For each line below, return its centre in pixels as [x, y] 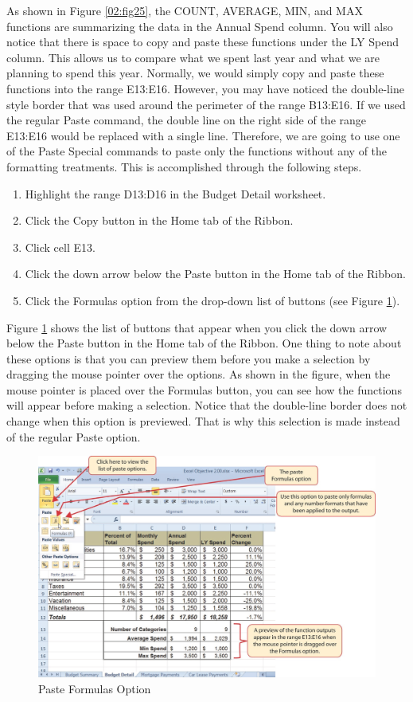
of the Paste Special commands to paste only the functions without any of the [197, 151]
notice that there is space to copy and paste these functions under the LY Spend [203, 42]
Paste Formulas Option [95, 688]
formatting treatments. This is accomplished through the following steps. [184, 166]
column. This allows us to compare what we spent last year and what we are [193, 57]
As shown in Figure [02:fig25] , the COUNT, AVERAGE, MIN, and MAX [185, 10]
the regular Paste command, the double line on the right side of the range [187, 120]
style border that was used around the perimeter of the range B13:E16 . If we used [206, 104]
